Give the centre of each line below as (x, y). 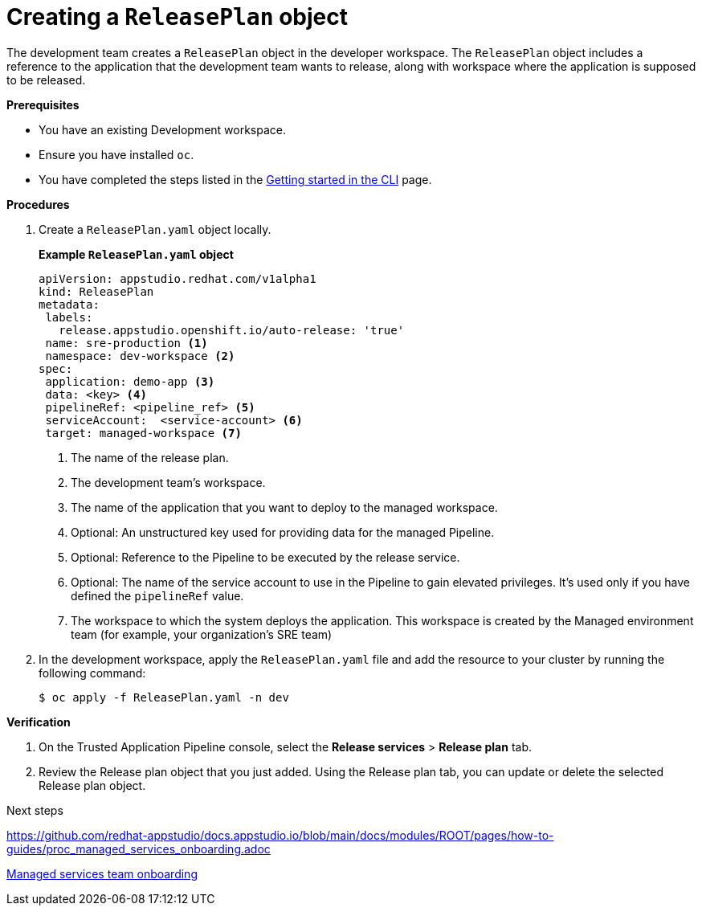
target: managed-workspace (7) (143, 433)
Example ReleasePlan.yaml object (136, 254)
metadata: (69, 304)
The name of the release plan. (150, 457)
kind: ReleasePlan (96, 291)
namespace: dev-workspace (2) (140, 356)
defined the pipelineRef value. (157, 595)
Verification (39, 722)
